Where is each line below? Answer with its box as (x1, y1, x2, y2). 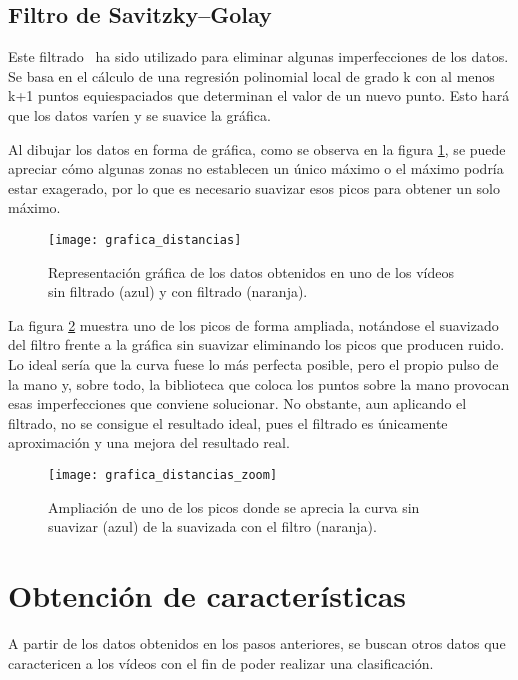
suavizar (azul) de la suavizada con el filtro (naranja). (48, 516, 377, 537)
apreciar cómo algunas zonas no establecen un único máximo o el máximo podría (8, 158, 504, 179)
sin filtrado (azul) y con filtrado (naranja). (48, 281, 308, 302)
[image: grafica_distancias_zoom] (48, 467, 278, 482)
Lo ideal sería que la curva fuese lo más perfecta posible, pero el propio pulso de (8, 353, 499, 374)
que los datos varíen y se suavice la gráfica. (8, 104, 271, 125)
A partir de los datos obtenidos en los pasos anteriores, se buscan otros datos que (8, 632, 506, 653)
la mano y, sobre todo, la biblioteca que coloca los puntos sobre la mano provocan (8, 373, 510, 394)
